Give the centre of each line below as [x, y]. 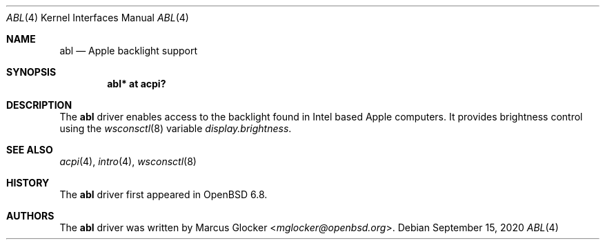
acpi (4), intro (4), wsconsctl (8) [128, 161]
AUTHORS [30, 216]
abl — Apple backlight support [129, 51]
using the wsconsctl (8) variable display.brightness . [176, 128]
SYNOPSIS [31, 72]
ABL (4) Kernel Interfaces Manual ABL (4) [98, 18]
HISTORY [28, 183]
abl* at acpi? [137, 84]
